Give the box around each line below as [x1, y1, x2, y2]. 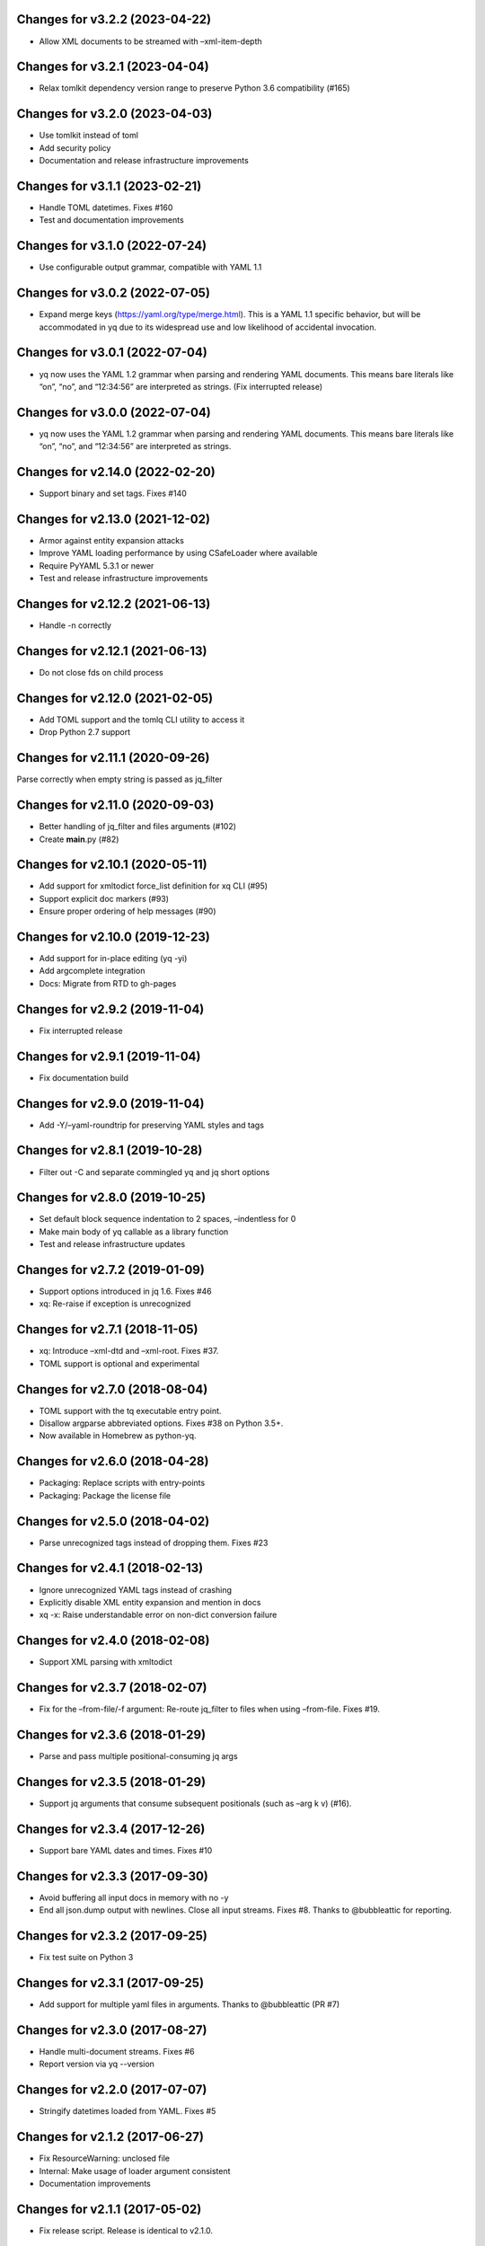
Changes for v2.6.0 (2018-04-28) [16, 1454, 209, 1469]
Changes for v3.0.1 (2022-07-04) [16, 345, 208, 360]
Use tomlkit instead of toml [39, 130, 139, 141]
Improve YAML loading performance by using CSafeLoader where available [39, 548, 318, 559]
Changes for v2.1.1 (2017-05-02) [16, 2201, 202, 2216]
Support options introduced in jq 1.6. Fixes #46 [39, 1286, 213, 1297]
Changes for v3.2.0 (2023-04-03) [16, 106, 213, 121]
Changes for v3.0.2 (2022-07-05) [16, 286, 211, 301]
